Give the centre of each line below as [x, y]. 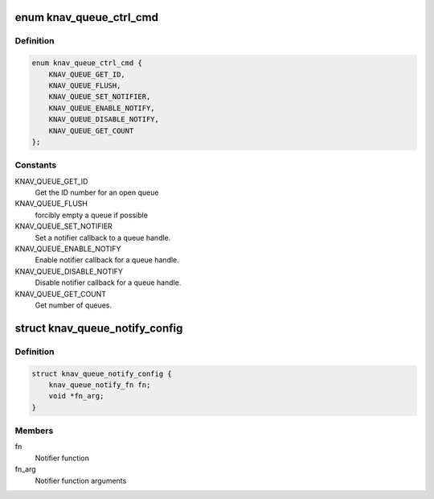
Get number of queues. [74, 305]
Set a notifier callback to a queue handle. [103, 237]
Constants [36, 165]
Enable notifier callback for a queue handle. [107, 260]
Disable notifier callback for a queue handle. [108, 282]
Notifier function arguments [81, 480]
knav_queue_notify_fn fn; [100, 385]
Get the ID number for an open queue [97, 192]
